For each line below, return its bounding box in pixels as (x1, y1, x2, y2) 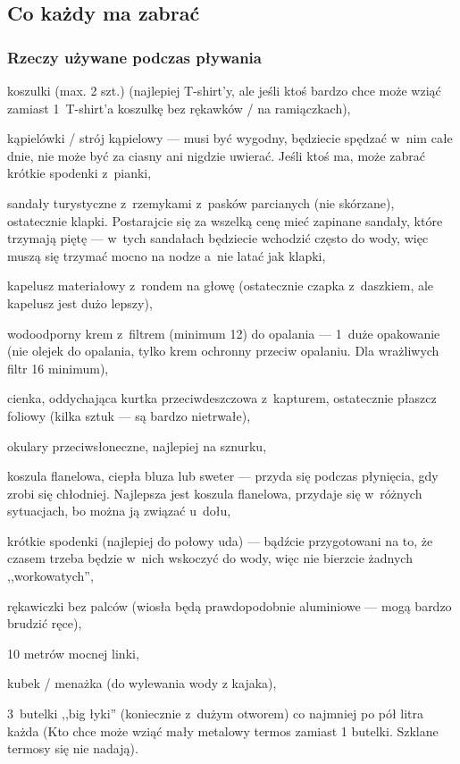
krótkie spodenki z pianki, (7, 164, 152, 182)
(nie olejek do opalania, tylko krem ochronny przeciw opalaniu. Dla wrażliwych (7, 341, 439, 360)
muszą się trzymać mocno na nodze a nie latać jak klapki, (7, 246, 326, 264)
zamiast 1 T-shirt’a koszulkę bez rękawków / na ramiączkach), (7, 98, 351, 117)
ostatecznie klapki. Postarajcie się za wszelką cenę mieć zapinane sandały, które (7, 211, 443, 230)
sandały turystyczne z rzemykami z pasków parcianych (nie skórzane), (7, 193, 395, 212)
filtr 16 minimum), (7, 358, 109, 377)
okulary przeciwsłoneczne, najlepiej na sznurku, (7, 436, 267, 455)
